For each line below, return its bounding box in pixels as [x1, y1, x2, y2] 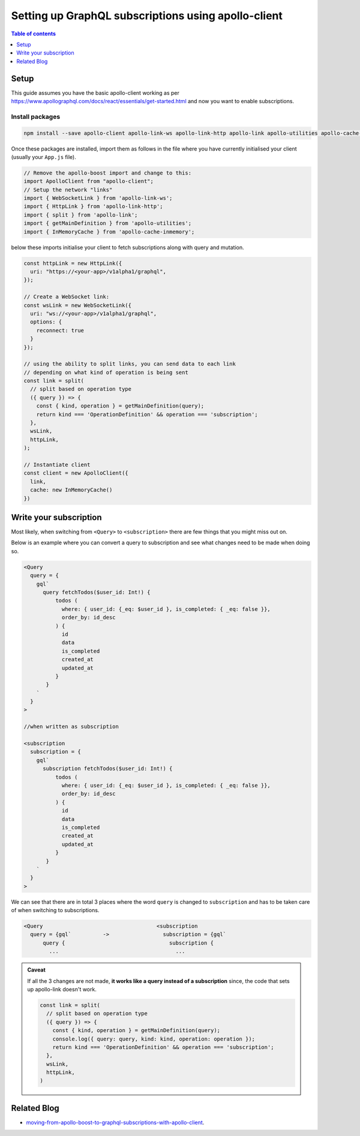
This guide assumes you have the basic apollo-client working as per [11, 89, 180, 96]
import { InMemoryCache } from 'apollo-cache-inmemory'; [23, 228, 195, 235]
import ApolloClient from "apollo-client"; [23, 178, 154, 185]
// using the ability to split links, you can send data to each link [23, 361, 236, 367]
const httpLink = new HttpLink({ [23, 260, 122, 266]
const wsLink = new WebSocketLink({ [23, 302, 132, 308]
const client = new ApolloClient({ [23, 470, 128, 476]
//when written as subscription [23, 723, 119, 730]
